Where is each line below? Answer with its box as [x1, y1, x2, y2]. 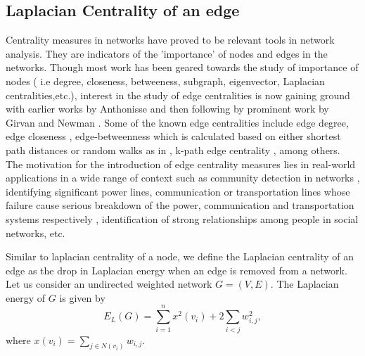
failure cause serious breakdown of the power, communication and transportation [6, 198, 354, 212]
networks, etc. [6, 225, 65, 240]
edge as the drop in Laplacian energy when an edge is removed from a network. [6, 262, 347, 277]
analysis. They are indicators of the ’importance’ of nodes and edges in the [6, 46, 328, 61]
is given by [59, 290, 105, 305]
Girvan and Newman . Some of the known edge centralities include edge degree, [6, 115, 349, 129]
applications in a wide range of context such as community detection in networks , [6, 170, 360, 185]
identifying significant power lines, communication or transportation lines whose [6, 184, 350, 198]
